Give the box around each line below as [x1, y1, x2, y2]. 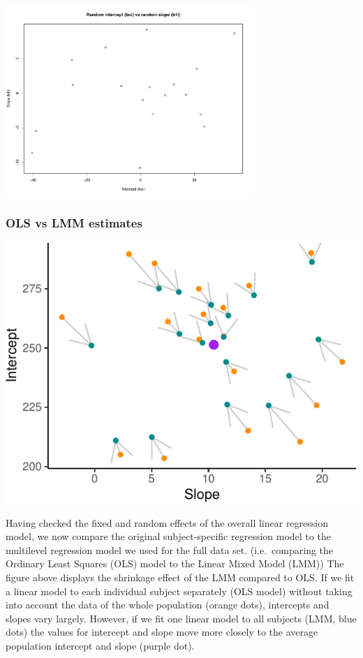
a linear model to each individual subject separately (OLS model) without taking [6, 583, 353, 598]
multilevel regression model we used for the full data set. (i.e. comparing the [6, 542, 334, 557]
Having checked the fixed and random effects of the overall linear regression [6, 515, 328, 530]
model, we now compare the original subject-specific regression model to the [6, 529, 331, 544]
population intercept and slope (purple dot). [6, 638, 195, 652]
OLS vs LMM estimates [6, 214, 142, 232]
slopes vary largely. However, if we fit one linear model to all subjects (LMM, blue [6, 611, 357, 625]
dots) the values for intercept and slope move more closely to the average [6, 625, 318, 639]
